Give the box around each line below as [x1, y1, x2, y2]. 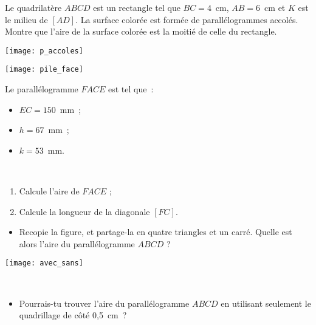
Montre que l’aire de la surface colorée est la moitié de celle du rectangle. [5, 25, 277, 38]
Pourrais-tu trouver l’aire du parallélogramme [19, 296, 190, 309]
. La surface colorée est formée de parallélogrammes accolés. [75, 13, 298, 26]
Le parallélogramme [5, 83, 78, 95]
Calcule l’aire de [19, 185, 80, 197]
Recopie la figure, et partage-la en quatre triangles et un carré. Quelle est [19, 225, 292, 238]
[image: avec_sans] [5, 259, 83, 268]
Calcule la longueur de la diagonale [19, 205, 150, 217]
